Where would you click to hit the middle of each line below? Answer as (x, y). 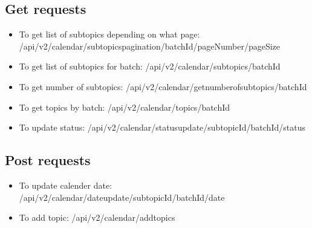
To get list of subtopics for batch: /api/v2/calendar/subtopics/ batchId (150, 66)
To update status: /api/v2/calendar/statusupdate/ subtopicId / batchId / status (162, 127)
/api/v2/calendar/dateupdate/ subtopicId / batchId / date (122, 197)
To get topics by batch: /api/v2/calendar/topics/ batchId (125, 107)
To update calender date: (66, 185)
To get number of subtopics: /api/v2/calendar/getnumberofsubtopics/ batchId (163, 86)
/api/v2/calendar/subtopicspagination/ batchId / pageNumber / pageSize (149, 46)
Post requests (48, 160)
